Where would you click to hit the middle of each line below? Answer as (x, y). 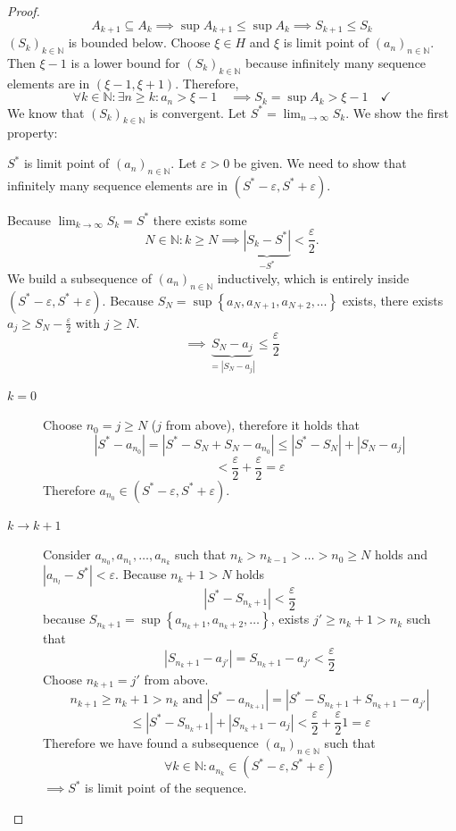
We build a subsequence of (79, 277)
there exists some (200, 219)
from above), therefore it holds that (262, 425)
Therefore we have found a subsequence (151, 743)
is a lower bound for (125, 62)
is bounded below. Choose (139, 42)
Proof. (24, 11)
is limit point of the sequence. (166, 788)
